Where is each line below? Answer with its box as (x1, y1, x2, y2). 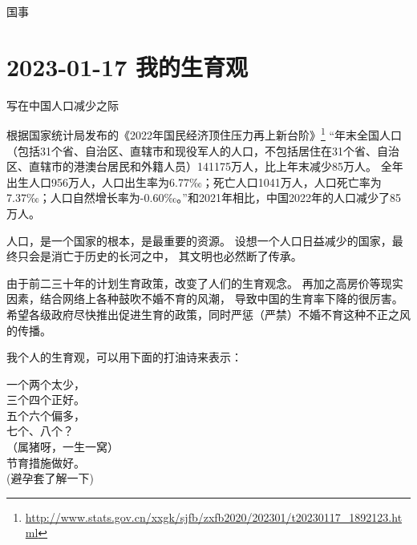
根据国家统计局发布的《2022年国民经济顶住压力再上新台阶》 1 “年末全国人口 (6, 124, 403, 143)
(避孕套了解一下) (6, 470, 94, 486)
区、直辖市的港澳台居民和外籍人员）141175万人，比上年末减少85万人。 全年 (6, 158, 403, 175)
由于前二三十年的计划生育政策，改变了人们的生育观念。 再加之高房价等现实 (6, 274, 403, 291)
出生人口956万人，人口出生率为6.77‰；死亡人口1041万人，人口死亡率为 (6, 173, 382, 190)
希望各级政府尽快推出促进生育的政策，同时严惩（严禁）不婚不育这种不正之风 (6, 305, 411, 322)
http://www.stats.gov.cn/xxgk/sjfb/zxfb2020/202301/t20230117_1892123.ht (25, 508, 403, 525)
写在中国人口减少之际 (6, 96, 119, 113)
